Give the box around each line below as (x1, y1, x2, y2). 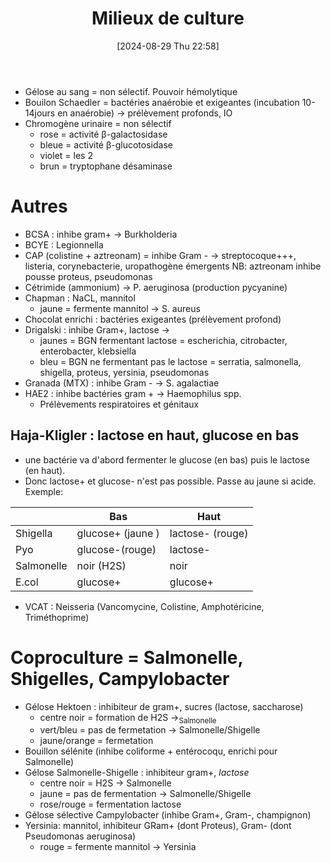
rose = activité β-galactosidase (39, 128, 168, 140)
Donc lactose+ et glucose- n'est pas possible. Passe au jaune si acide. (24, 475, 317, 487)
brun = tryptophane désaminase (39, 160, 173, 172)
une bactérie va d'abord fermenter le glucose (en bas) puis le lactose (24, 453, 310, 466)
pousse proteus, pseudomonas (24, 270, 153, 282)
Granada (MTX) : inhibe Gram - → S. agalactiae (24, 377, 220, 389)
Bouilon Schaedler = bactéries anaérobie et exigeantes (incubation (24, 96, 300, 108)
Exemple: (24, 485, 64, 497)
